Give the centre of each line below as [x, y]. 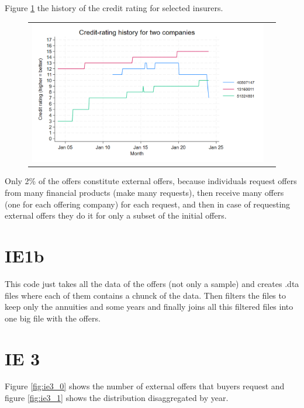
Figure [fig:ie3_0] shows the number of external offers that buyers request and [145, 386]
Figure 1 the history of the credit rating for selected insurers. [114, 8]
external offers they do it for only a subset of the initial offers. [116, 215]
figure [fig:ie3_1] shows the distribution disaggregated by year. [117, 398]
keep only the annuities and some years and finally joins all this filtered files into [149, 307]
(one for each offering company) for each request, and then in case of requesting [148, 204]
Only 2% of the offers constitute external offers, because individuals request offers [151, 181]
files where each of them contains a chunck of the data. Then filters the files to [145, 295]
